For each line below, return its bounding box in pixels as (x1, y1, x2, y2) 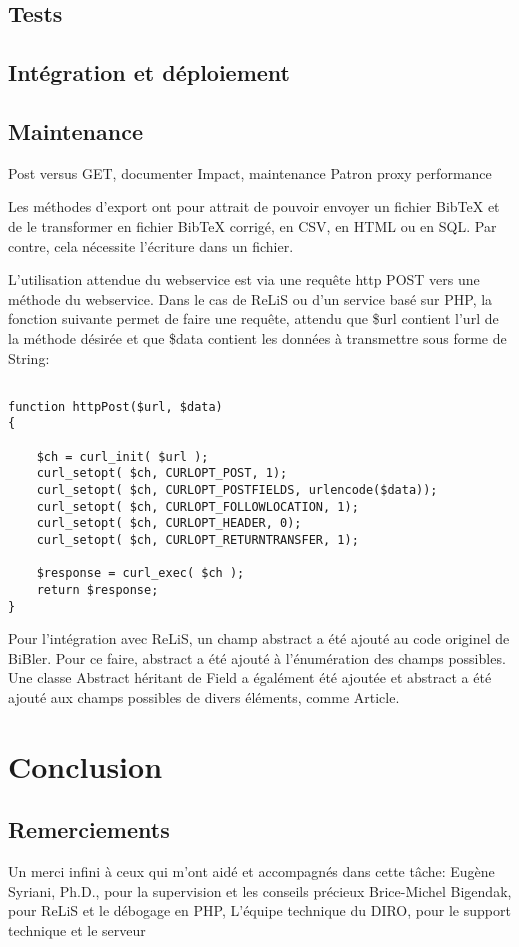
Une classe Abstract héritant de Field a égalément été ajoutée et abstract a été (8, 667, 492, 688)
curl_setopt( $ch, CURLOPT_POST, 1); (36, 466, 288, 481)
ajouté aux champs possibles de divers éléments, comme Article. (8, 687, 400, 708)
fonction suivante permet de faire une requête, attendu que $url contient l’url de (8, 308, 499, 329)
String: (8, 347, 50, 368)
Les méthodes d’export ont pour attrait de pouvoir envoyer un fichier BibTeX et (8, 196, 500, 217)
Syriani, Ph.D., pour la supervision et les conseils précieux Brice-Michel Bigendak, (8, 880, 512, 901)
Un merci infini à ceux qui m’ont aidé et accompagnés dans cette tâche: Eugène (8, 861, 495, 882)
